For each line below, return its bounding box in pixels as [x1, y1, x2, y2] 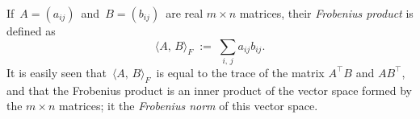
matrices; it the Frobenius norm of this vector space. [59, 97, 318, 114]
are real [166, 5, 204, 21]
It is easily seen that [6, 64, 107, 80]
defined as [6, 23, 56, 39]
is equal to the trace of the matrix [156, 64, 325, 80]
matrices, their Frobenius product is [239, 5, 414, 21]
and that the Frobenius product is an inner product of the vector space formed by [6, 81, 412, 98]
